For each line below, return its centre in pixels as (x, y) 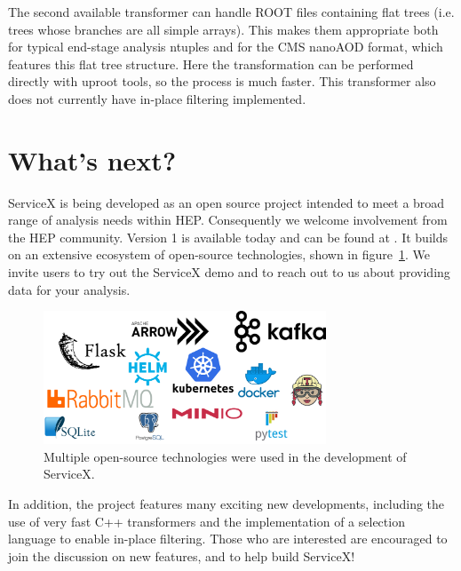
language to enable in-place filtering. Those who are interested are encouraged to (228, 539)
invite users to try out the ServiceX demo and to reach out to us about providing (229, 272)
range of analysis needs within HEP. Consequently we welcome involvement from (228, 220)
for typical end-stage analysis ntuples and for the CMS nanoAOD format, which (226, 47)
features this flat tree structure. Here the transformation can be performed (211, 63)
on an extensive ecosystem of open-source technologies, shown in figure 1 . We (219, 254)
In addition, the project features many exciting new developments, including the (227, 504)
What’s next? (92, 159)
